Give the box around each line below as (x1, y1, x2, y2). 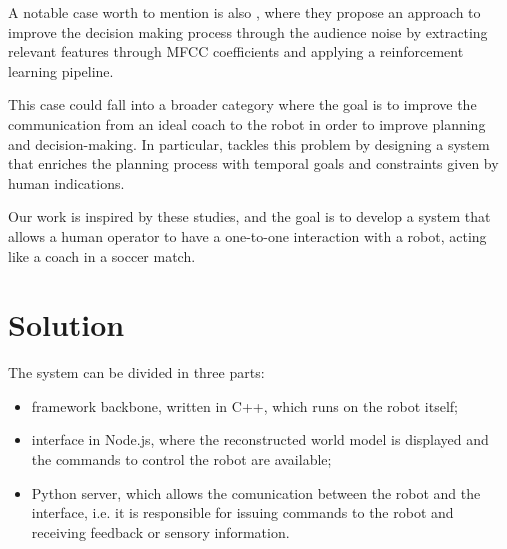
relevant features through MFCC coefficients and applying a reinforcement (8, 41, 464, 62)
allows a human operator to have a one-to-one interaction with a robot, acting (8, 225, 487, 246)
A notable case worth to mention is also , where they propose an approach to (8, 2, 481, 22)
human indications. (8, 172, 125, 193)
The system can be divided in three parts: (8, 362, 265, 383)
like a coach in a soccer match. (8, 245, 196, 266)
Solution (8, 304, 125, 345)
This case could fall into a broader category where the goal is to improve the (8, 94, 477, 115)
